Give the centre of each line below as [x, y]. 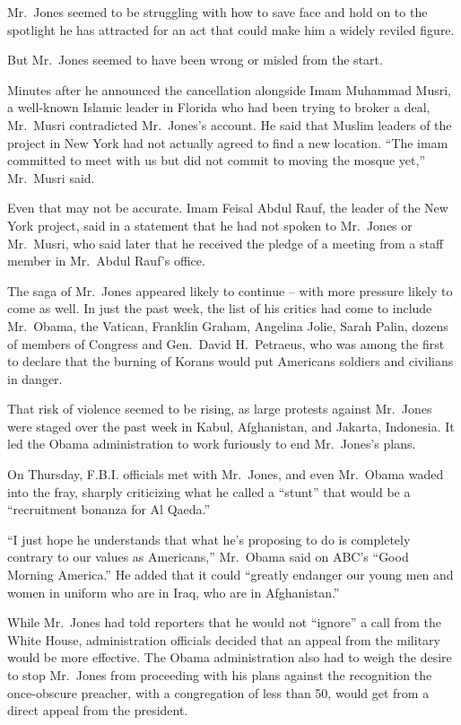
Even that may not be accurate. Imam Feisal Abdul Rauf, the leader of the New [228, 208]
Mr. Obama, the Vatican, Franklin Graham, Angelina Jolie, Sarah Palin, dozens [228, 325]
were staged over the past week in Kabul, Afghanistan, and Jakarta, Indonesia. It [231, 426]
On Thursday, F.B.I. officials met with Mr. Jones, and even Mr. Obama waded [226, 474]
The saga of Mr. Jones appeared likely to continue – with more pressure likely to [230, 290]
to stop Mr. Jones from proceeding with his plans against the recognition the [220, 675]
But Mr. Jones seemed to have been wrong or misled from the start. [195, 60]
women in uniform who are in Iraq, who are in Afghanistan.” [174, 592]
